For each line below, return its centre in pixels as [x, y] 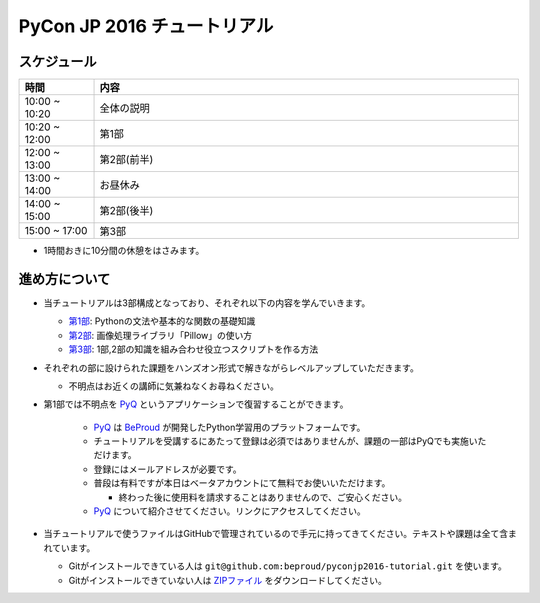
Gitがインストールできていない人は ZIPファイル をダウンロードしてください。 [227, 580]
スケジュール [57, 61]
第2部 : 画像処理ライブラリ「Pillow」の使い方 [160, 335]
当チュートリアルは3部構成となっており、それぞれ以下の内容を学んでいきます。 [207, 302]
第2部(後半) [126, 211]
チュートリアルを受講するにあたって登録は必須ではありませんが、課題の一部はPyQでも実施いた [290, 441]
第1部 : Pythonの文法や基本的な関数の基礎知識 [162, 321]
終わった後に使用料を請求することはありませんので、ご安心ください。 [263, 497]
